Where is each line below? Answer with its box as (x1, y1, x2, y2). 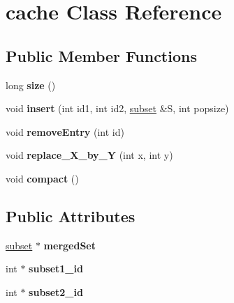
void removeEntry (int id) (6, 124, 124, 139)
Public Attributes (6, 205, 136, 226)
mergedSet (43, 238, 96, 252)
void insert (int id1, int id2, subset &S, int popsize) (6, 101, 229, 116)
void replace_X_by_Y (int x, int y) (6, 148, 173, 162)
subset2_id (29, 284, 83, 299)
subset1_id (29, 261, 83, 276)
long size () (6, 77, 56, 92)
